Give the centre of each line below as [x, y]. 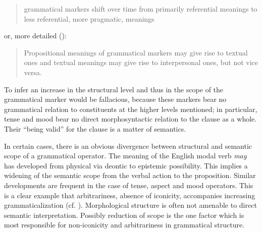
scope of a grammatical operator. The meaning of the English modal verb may [125, 156]
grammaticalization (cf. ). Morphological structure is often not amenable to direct [130, 205]
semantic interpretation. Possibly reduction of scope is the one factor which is [124, 215]
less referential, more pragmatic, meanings [89, 18]
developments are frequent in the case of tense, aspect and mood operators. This [129, 185]
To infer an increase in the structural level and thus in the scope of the [114, 89]
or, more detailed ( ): [35, 36]
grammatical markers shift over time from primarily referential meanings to [141, 9]
